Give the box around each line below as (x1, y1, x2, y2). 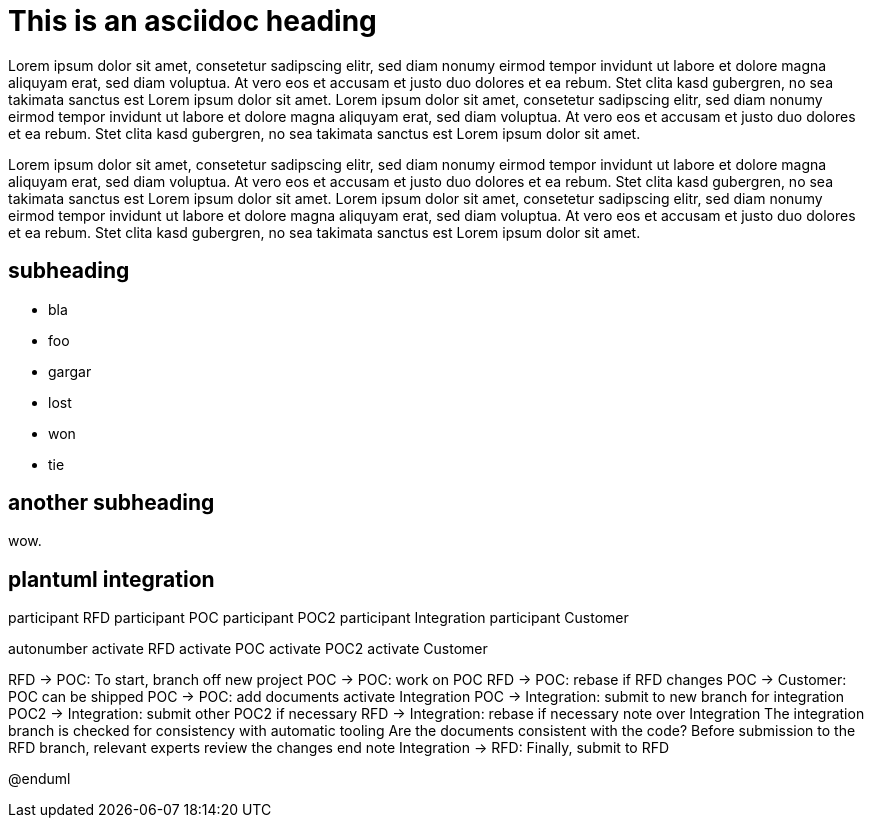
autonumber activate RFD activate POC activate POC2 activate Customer (8, 640, 488, 658)
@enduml (8, 770, 71, 788)
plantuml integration (8, 566, 215, 592)
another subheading (8, 490, 215, 516)
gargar (48, 362, 92, 380)
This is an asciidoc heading (8, 4, 377, 38)
